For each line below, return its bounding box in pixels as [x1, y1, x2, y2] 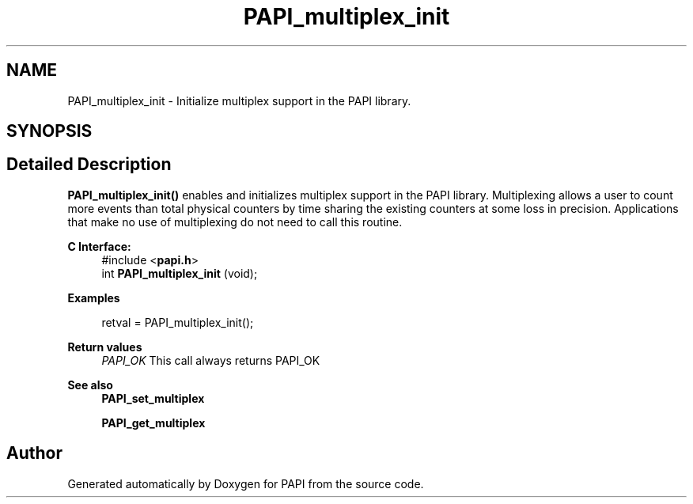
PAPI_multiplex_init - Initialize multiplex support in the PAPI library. [67, 93, 411, 108]
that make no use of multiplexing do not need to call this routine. [67, 214, 403, 229]
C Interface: [67, 239, 131, 253]
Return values [67, 339, 142, 354]
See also [67, 377, 113, 392]
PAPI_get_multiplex [101, 415, 206, 430]
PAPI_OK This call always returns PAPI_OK [101, 353, 320, 367]
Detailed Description [6, 154, 172, 175]
